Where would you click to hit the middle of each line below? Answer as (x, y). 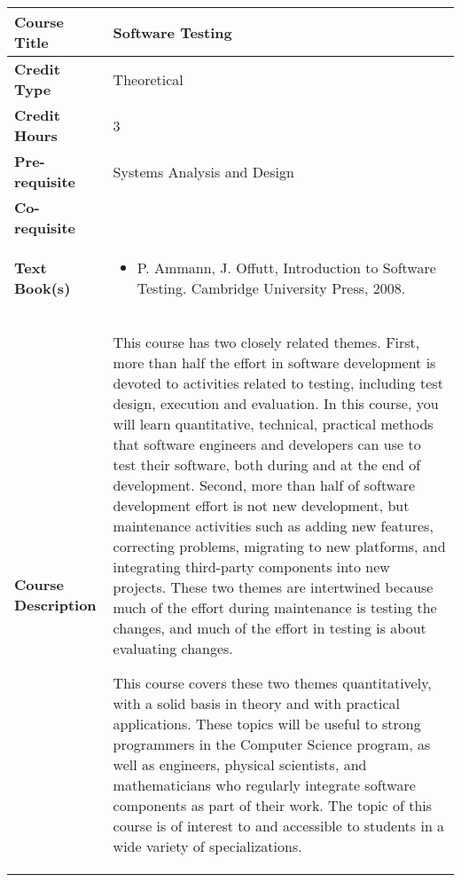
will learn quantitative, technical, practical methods (273, 424)
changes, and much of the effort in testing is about (270, 628)
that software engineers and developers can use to (267, 444)
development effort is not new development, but (261, 505)
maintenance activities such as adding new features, (273, 526)
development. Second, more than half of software (264, 485)
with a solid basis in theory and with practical (257, 703)
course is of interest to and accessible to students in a (279, 826)
